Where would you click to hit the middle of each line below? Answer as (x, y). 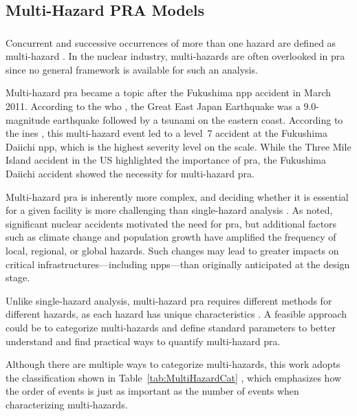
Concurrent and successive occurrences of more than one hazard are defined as (171, 42)
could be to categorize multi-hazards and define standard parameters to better (171, 327)
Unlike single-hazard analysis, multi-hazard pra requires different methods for (169, 300)
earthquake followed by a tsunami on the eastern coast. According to (198, 119)
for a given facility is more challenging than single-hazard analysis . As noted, (169, 210)
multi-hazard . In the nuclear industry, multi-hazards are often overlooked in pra (175, 56)
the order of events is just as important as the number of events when (152, 391)
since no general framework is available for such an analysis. (132, 69)
